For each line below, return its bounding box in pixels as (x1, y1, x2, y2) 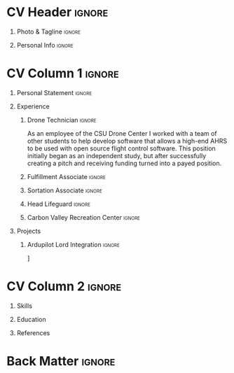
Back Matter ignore (6, 353, 116, 369)
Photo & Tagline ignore (16, 27, 81, 36)
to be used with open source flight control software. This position (27, 144, 216, 153)
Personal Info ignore (16, 41, 74, 49)
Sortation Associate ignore (27, 186, 102, 195)
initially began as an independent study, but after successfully (27, 151, 207, 160)
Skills (16, 302, 33, 310)
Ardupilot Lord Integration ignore (27, 240, 120, 248)
